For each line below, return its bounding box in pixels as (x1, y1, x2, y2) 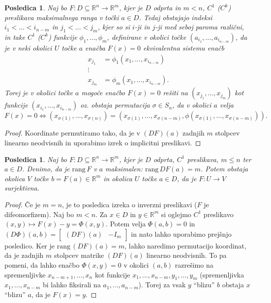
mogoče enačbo (81, 87, 125, 98)
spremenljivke (4, 269, 46, 279)
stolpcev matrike (54, 250, 104, 260)
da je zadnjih (4, 250, 44, 260)
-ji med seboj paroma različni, (155, 22, 244, 32)
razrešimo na (175, 260, 213, 270)
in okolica (103, 173, 132, 183)
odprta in (153, 2, 181, 12)
